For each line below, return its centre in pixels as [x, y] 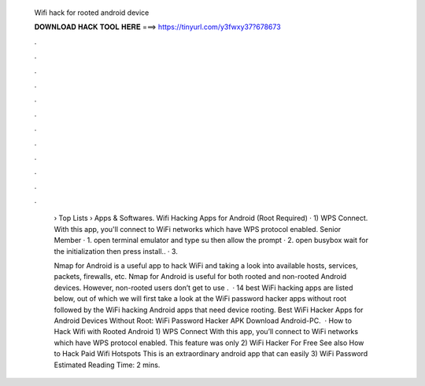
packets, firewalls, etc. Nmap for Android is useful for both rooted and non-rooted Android [200, 277]
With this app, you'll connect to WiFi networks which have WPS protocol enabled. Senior [198, 229]
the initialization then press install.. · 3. [116, 251]
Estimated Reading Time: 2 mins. [107, 365]
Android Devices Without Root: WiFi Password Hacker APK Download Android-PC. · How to [203, 320]
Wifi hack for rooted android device [92, 13]
